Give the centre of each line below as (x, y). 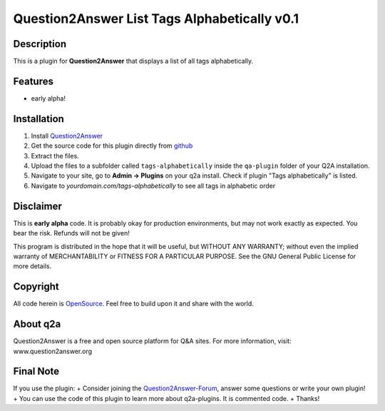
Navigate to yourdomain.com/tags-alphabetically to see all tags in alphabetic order (153, 186)
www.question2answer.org (53, 351)
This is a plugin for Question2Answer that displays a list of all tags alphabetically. (133, 61)
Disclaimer (37, 206)
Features (33, 81)
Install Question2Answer (67, 136)
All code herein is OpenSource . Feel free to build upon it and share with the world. (134, 304)
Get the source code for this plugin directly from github (112, 146)
